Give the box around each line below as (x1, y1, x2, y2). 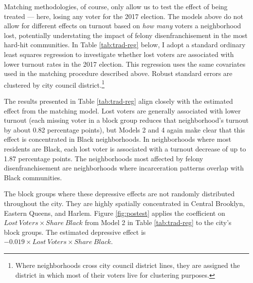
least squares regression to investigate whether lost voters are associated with (4, 49, 234, 59)
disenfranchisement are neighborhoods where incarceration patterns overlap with (4, 163, 244, 173)
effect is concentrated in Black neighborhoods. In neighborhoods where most (4, 134, 232, 144)
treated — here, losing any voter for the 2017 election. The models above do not (4, 11, 243, 21)
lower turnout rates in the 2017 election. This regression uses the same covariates (4, 58, 246, 69)
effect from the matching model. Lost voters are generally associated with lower (4, 105, 241, 115)
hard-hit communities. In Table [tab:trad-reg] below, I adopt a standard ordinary (4, 39, 246, 50)
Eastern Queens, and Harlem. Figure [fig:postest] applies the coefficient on (4, 208, 225, 218)
